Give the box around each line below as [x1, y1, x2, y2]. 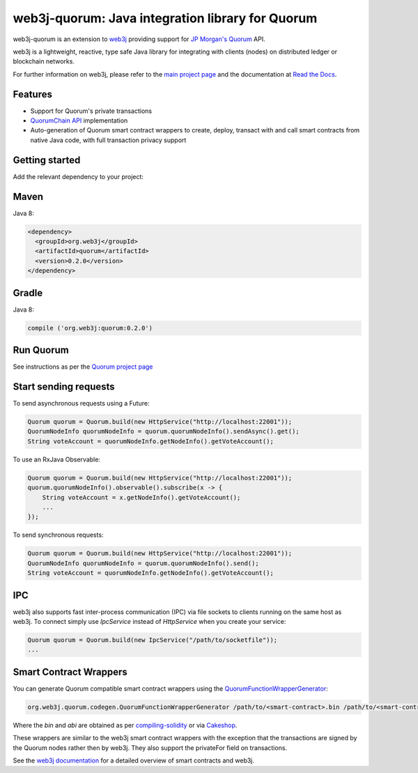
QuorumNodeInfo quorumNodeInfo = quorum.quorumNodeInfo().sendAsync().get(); [27, 427, 300, 436]
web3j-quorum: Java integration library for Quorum [13, 10, 318, 26]
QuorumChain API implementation [30, 116, 128, 125]
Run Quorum [13, 344, 69, 356]
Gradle [13, 286, 43, 299]
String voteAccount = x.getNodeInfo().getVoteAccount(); [42, 493, 241, 501]
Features [13, 88, 52, 100]
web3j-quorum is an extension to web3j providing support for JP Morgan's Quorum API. [13, 35, 265, 43]
